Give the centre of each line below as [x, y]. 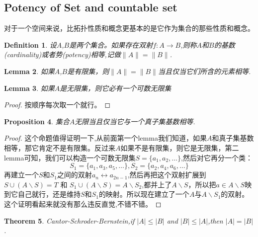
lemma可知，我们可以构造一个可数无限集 [70, 157]
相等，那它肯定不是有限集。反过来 [60, 147]
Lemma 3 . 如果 [29, 88]
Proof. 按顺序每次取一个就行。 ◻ [57, 105]
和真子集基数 [233, 138]
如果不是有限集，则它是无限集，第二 [180, 147]
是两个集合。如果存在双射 [111, 44]
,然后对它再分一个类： [217, 157]
